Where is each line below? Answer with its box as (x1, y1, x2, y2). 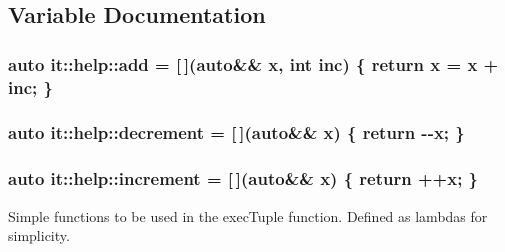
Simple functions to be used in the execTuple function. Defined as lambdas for (8, 205, 488, 226)
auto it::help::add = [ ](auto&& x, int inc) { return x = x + (8, 51, 499, 76)
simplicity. (8, 225, 70, 246)
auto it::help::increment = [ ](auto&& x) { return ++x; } (8, 166, 479, 191)
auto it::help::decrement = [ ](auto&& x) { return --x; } (8, 120, 465, 145)
